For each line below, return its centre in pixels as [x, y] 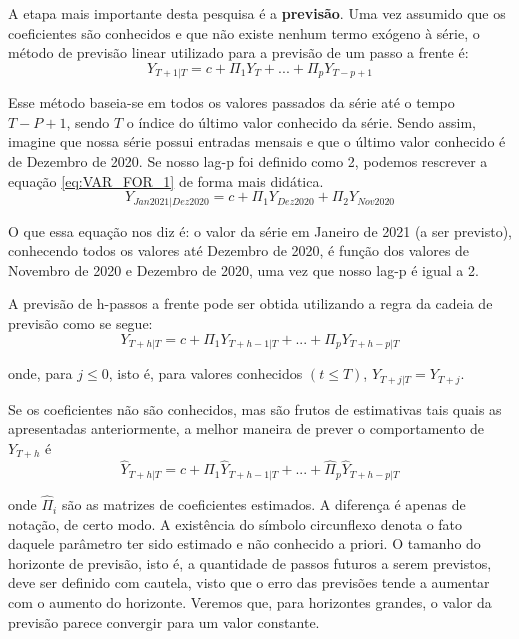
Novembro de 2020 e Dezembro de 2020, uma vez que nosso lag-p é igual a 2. [243, 269]
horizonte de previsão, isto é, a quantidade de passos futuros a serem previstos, [250, 562]
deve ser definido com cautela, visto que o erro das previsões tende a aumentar [249, 582]
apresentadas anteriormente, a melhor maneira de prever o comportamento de [246, 428]
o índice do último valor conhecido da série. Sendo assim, [301, 121]
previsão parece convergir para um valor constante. [164, 621]
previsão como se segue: [80, 323]
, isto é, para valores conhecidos [205, 373]
